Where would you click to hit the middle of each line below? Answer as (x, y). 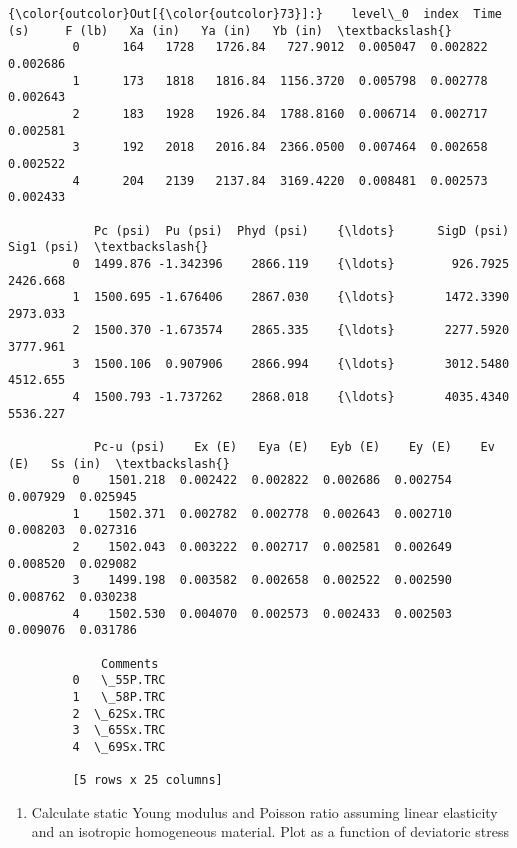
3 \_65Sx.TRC (119, 730)
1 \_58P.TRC (119, 696)
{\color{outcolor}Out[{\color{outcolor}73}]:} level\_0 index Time (255, 14)
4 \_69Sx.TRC (119, 746)
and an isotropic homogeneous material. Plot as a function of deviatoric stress (270, 831)
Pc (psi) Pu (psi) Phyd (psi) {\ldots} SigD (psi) (301, 230)
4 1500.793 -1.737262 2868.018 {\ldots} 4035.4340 (291, 397)
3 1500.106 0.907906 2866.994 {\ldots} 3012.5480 (291, 363)
